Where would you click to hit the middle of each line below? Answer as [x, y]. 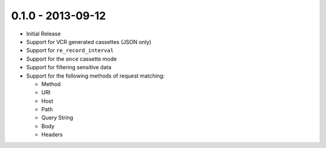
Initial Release [43, 34]
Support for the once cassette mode [72, 59]
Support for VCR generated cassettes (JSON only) [89, 42]
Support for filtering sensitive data [69, 67]
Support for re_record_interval [70, 51]
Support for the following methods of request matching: [96, 76]
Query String [57, 118]
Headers [52, 135]
